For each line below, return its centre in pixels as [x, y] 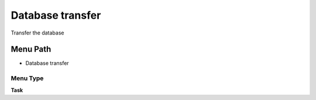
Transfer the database [37, 33]
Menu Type [27, 78]
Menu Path [31, 49]
